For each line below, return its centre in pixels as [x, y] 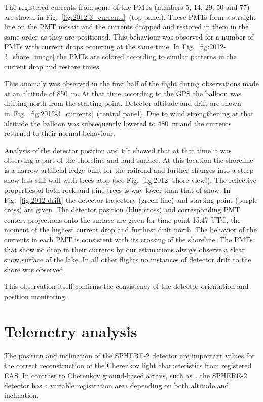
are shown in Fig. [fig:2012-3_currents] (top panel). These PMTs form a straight [130, 16]
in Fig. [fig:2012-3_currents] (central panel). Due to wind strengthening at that [129, 113]
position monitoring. [36, 296]
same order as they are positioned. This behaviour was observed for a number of [129, 36]
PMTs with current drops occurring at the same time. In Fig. [99, 46]
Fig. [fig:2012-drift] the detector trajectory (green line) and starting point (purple [131, 199]
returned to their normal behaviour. [60, 133]
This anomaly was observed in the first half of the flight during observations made [132, 83]
